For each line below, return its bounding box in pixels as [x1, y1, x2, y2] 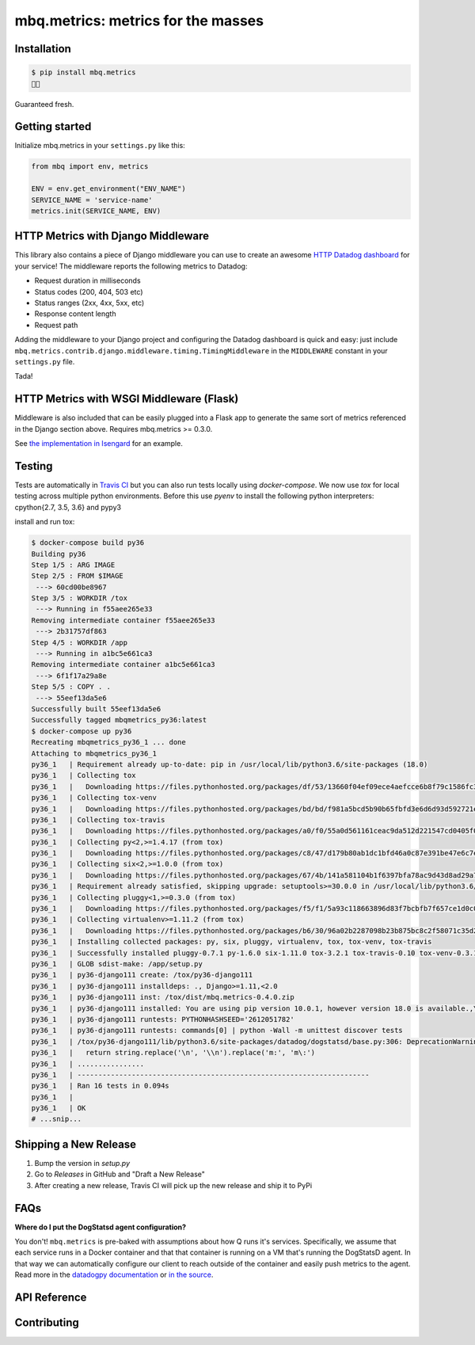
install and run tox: [14, 517, 75, 527]
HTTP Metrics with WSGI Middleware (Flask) [14, 392, 239, 406]
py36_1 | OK [31, 1103, 86, 1113]
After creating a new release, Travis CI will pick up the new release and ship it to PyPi [34, 1180, 313, 1190]
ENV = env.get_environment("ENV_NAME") [31, 185, 186, 193]
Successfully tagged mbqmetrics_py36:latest [31, 715, 207, 725]
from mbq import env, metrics [31, 162, 149, 171]
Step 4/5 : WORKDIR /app [31, 638, 128, 647]
